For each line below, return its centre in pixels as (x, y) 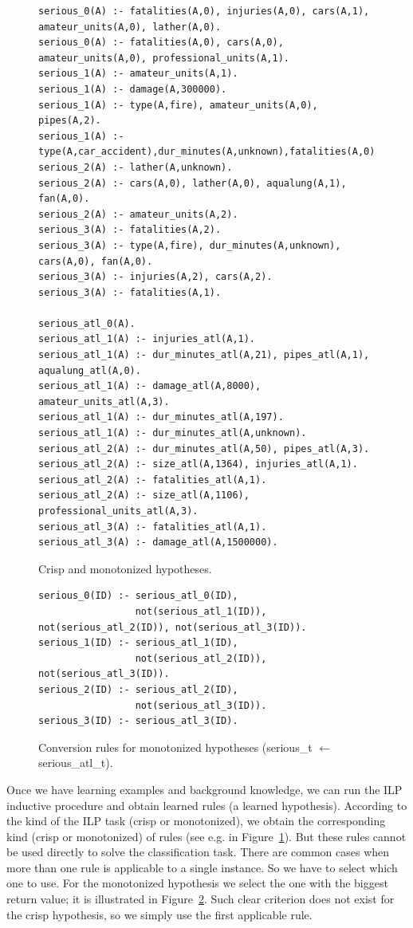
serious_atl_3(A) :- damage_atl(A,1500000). (158, 543)
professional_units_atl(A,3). (118, 511)
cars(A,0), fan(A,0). (96, 261)
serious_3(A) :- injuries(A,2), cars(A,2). (155, 277)
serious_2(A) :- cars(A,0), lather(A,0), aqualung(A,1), (193, 183)
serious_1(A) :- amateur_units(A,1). (138, 74)
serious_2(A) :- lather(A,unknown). (136, 167)
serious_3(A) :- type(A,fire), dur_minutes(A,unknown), (190, 245)
